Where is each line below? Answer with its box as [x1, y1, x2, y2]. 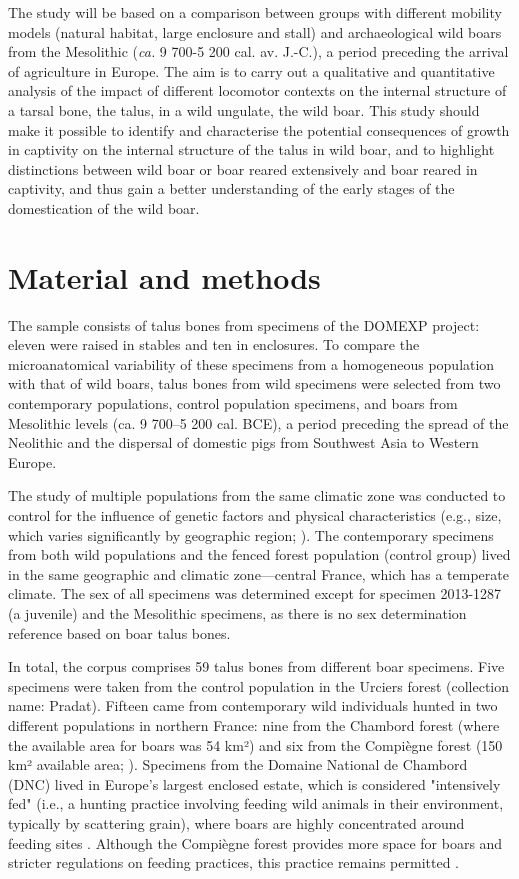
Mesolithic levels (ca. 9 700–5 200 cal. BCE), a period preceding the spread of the [8, 412, 509, 433]
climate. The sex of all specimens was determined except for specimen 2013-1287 [8, 583, 502, 604]
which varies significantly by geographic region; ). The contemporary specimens [8, 524, 494, 545]
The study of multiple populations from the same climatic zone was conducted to [8, 485, 506, 506]
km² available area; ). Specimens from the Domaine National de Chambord [8, 754, 468, 775]
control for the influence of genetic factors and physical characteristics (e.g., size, [8, 505, 502, 525]
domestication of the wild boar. [8, 197, 200, 218]
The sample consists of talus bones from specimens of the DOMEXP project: [8, 314, 480, 335]
